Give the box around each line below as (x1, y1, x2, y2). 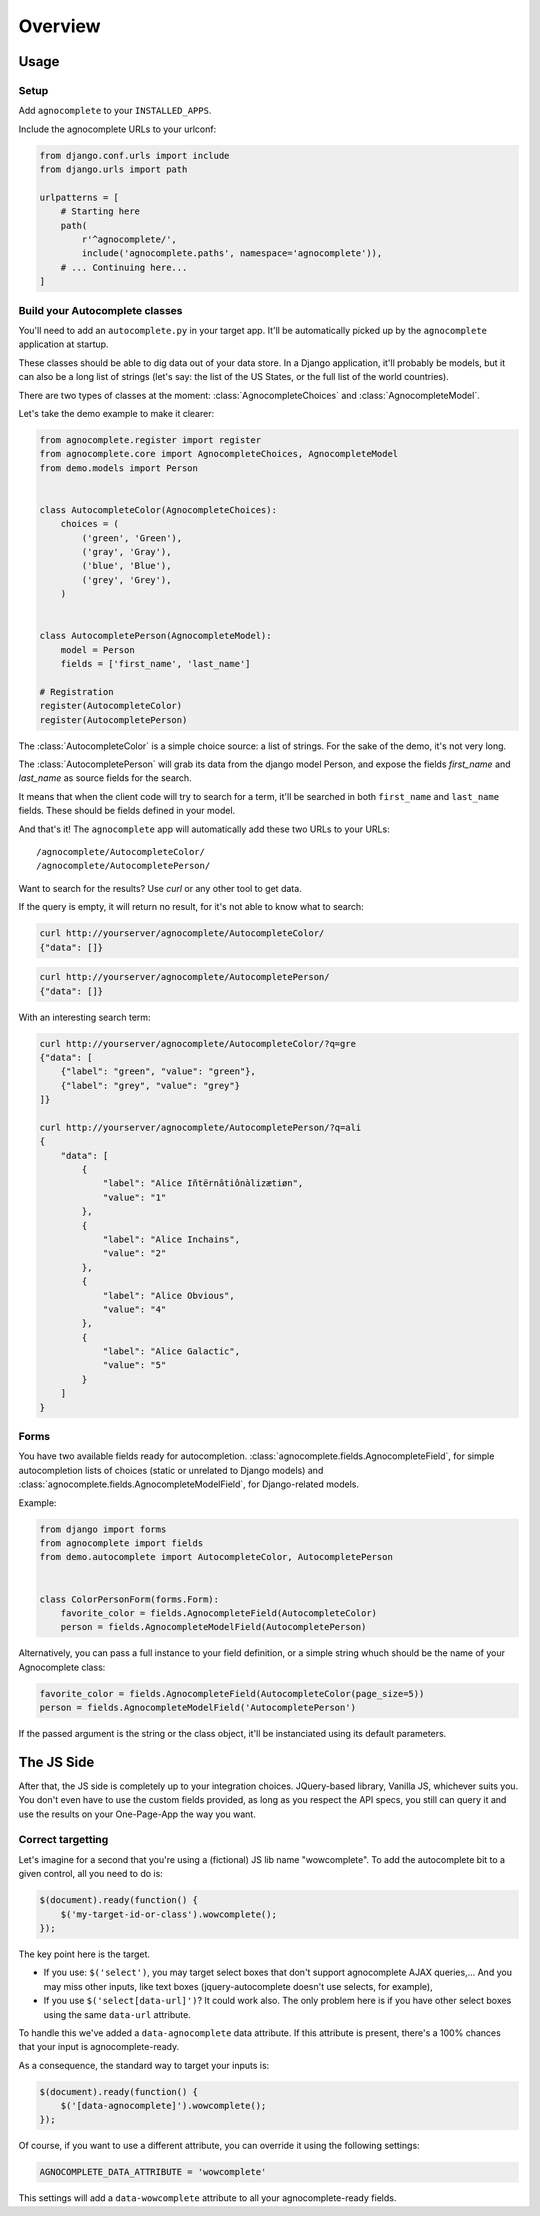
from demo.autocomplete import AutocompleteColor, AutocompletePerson (39, 1551, 394, 1563)
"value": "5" (102, 1360, 167, 1371)
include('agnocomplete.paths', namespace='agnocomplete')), (81, 248, 383, 259)
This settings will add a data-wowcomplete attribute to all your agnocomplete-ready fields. (18, 2192, 397, 2204)
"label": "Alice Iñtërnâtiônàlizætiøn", (102, 1178, 304, 1189)
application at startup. (18, 338, 109, 350)
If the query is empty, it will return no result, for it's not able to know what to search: (18, 901, 364, 913)
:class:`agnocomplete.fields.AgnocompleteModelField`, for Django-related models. (18, 1478, 360, 1490)
